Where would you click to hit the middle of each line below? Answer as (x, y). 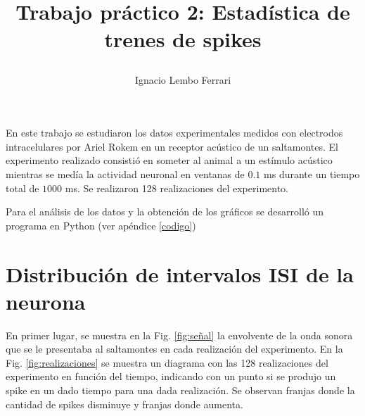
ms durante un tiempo (312, 174)
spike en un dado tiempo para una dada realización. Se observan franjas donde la (180, 390)
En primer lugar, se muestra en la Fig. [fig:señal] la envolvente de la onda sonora (179, 335)
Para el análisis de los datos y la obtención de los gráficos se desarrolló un (165, 212)
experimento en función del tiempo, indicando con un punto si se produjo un (171, 376)
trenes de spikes (183, 39)
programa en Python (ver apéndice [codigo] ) (101, 225)
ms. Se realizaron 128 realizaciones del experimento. (177, 188)
